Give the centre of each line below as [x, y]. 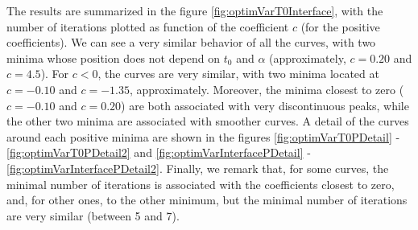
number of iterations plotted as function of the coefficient [148, 26]
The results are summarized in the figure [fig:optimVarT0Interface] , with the [195, 10]
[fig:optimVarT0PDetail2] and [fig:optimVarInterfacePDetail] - [159, 152]
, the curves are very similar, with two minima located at [238, 74]
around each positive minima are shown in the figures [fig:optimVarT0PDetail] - [203, 136]
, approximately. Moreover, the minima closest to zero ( [267, 89]
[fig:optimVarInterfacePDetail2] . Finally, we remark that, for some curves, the [198, 168]
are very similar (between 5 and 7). [93, 215]
